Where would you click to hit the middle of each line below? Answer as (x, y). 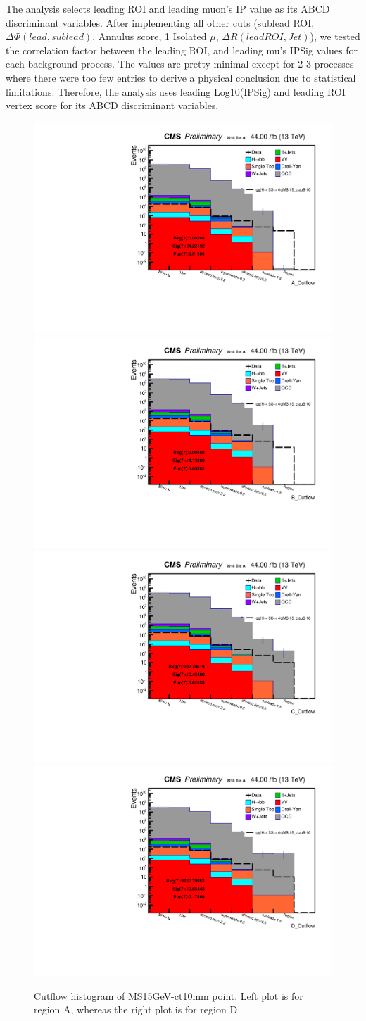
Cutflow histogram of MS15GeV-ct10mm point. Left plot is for (169, 995)
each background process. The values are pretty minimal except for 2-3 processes (180, 64)
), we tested (335, 36)
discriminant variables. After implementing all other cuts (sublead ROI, (160, 22)
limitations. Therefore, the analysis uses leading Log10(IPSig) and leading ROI (176, 91)
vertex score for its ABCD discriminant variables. (112, 105)
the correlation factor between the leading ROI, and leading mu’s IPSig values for (182, 50)
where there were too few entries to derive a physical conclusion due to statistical (181, 77)
